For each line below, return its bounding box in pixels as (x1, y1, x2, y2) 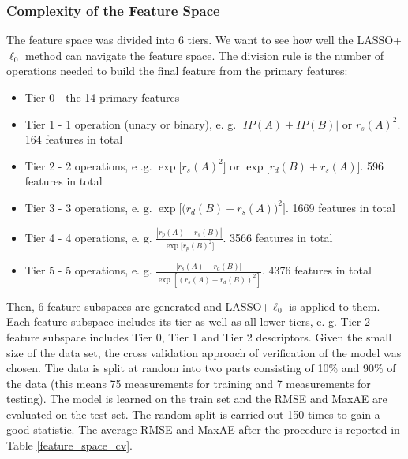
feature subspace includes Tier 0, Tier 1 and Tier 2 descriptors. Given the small (6, 328, 392, 345)
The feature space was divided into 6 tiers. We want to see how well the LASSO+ (6, 32, 402, 48)
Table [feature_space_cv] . (6, 437, 133, 453)
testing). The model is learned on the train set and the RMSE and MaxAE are (6, 390, 387, 407)
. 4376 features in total (261, 262, 372, 278)
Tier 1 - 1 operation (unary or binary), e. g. (24, 115, 237, 132)
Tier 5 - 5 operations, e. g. (24, 262, 152, 278)
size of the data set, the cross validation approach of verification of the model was (6, 344, 402, 360)
